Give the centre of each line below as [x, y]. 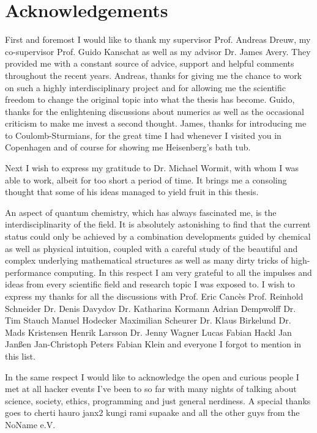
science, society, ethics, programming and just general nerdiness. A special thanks [158, 400]
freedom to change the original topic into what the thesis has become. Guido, [150, 99]
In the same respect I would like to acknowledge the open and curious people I [152, 376]
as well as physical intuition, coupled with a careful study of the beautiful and [151, 248]
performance [28, 272]
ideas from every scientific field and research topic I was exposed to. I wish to [150, 284]
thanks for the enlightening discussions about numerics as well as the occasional [155, 111]
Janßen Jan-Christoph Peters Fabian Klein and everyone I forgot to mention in [153, 344]
